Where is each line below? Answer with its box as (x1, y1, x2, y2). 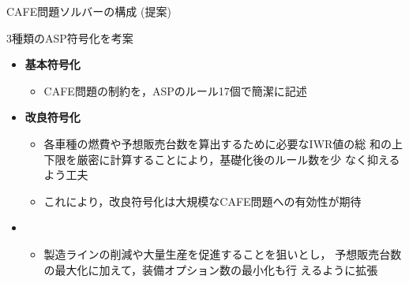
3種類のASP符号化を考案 (6, 29, 133, 46)
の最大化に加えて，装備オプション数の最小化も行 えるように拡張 (43, 261, 378, 277)
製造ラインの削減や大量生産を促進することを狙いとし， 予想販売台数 (43, 245, 402, 262)
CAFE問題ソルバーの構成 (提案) (6, 3, 171, 19)
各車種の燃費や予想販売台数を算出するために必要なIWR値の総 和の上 (43, 135, 403, 151)
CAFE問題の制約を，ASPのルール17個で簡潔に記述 (43, 82, 307, 99)
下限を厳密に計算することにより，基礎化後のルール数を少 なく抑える (43, 151, 400, 167)
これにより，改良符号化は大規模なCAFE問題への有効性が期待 (43, 192, 362, 209)
